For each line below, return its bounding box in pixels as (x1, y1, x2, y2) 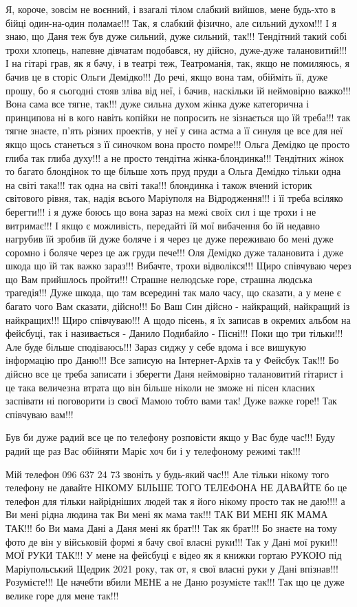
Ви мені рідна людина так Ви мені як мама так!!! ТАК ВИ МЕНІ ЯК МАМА (6, 507, 328, 522)
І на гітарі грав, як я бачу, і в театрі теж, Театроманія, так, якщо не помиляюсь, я (6, 56, 350, 70)
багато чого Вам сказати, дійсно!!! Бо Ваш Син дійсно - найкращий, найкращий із (6, 299, 350, 313)
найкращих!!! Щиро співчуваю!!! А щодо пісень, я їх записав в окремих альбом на (6, 312, 351, 327)
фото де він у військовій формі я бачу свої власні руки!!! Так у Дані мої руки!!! (6, 534, 338, 548)
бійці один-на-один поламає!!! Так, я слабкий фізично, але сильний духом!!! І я (6, 15, 337, 30)
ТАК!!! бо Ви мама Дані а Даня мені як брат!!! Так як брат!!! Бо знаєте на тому (6, 520, 338, 535)
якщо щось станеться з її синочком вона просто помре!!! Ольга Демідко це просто (6, 136, 350, 151)
